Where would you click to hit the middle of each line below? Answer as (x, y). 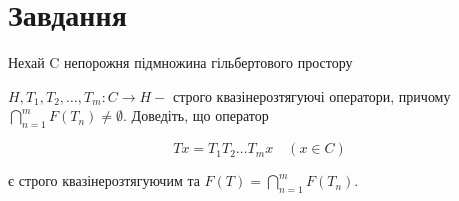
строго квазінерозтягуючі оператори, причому (312, 95)
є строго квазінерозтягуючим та (104, 180)
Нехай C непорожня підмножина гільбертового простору (180, 62)
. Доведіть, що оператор (196, 115)
